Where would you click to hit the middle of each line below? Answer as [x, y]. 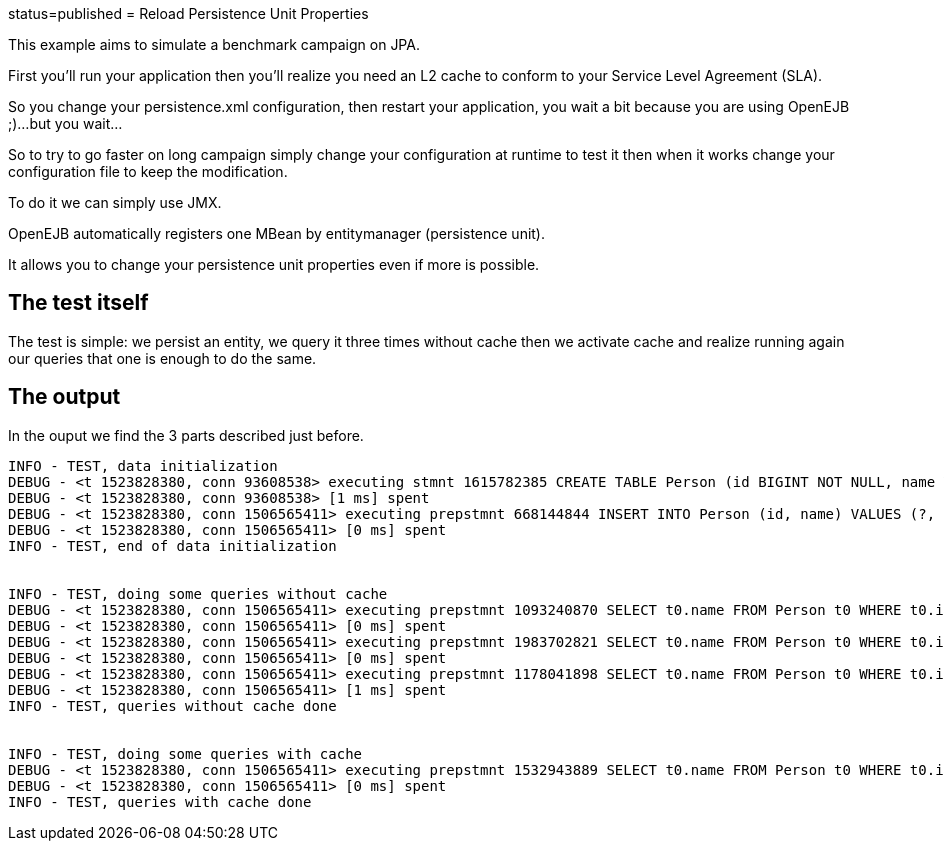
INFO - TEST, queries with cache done [160, 801]
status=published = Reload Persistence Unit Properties [188, 13]
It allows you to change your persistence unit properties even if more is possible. [274, 264]
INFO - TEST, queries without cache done [172, 705]
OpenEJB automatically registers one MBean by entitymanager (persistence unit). [277, 233]
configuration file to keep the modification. [148, 171]
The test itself [78, 303]
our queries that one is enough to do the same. [162, 358]
